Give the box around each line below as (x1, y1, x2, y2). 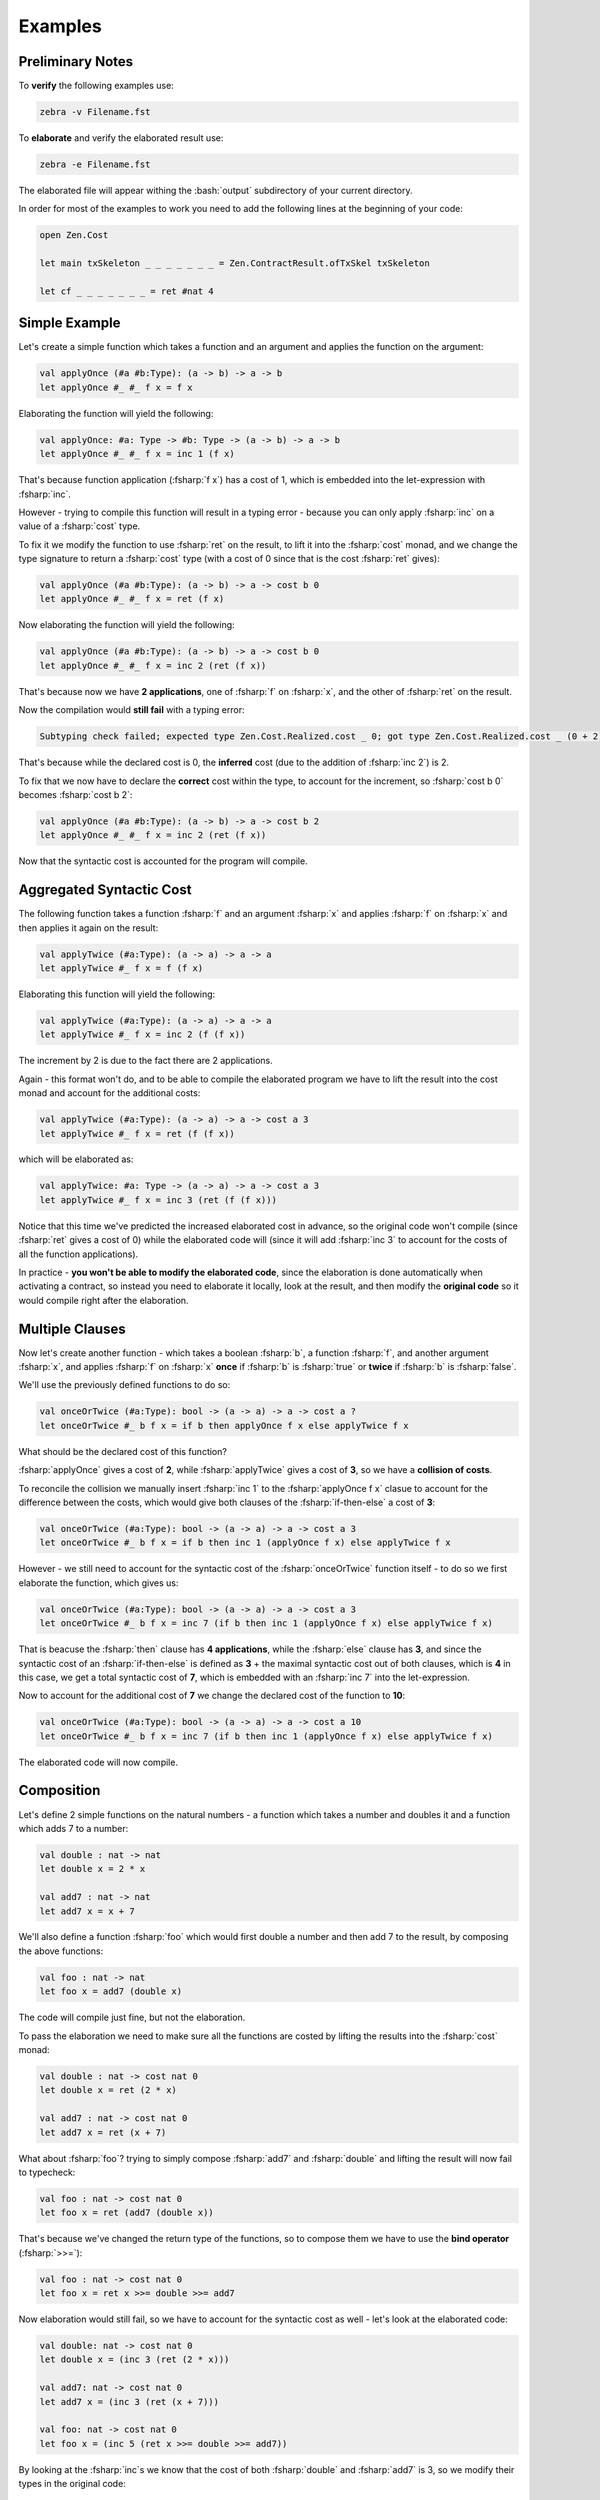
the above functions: (18, 1945, 104, 1957)
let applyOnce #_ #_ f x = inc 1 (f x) (39, 448, 235, 460)
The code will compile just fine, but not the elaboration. (18, 2011, 246, 2024)
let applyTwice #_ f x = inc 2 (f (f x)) (39, 1029, 246, 1040)
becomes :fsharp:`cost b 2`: (18, 788, 133, 800)
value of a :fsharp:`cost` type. (18, 520, 141, 532)
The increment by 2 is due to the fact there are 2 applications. (18, 1055, 274, 1067)
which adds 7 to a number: (18, 1822, 129, 1834)
